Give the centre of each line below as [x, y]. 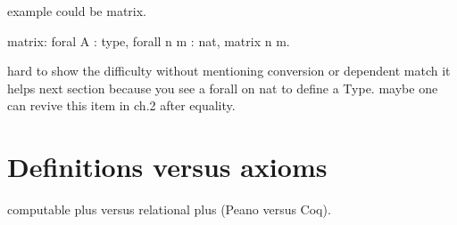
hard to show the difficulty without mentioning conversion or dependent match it [229, 71]
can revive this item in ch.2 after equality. [121, 105]
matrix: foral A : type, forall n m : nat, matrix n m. [149, 40]
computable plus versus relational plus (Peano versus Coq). [169, 209]
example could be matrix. [77, 11]
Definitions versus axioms [167, 167]
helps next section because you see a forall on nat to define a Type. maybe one [223, 88]
